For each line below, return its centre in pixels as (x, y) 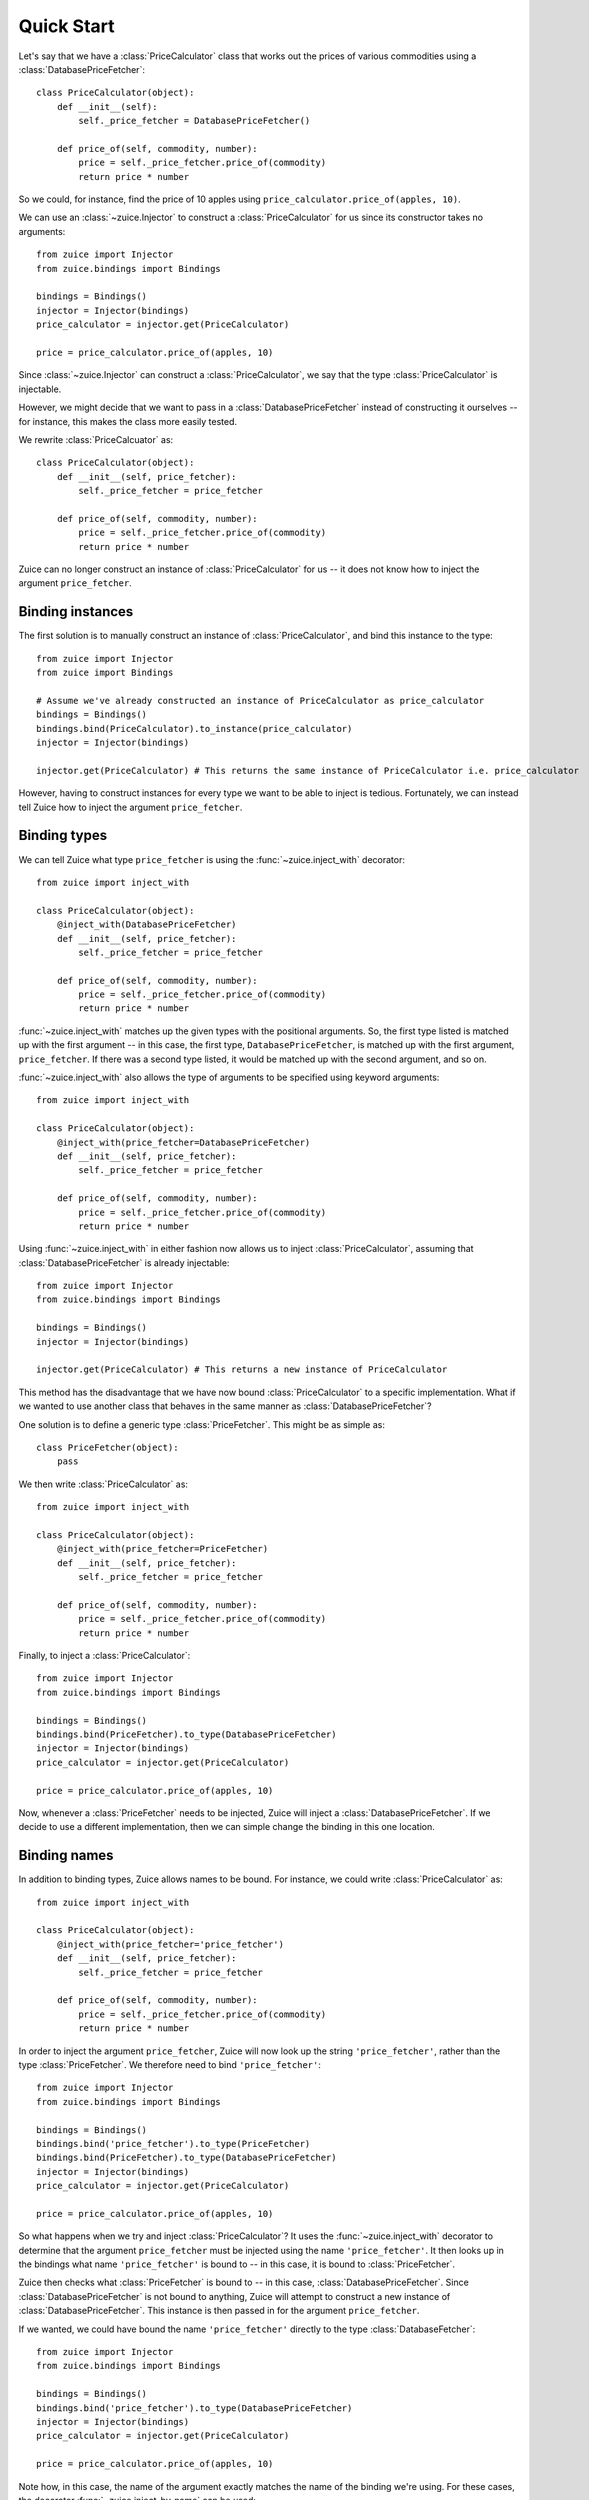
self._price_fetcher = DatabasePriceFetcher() (194, 121)
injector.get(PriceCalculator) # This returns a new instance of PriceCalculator (242, 1369)
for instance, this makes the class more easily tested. (128, 421)
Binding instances (76, 611)
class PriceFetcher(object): (107, 1447)
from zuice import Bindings (105, 673)
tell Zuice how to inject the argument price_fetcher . (130, 807)
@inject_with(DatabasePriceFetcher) (146, 924)
